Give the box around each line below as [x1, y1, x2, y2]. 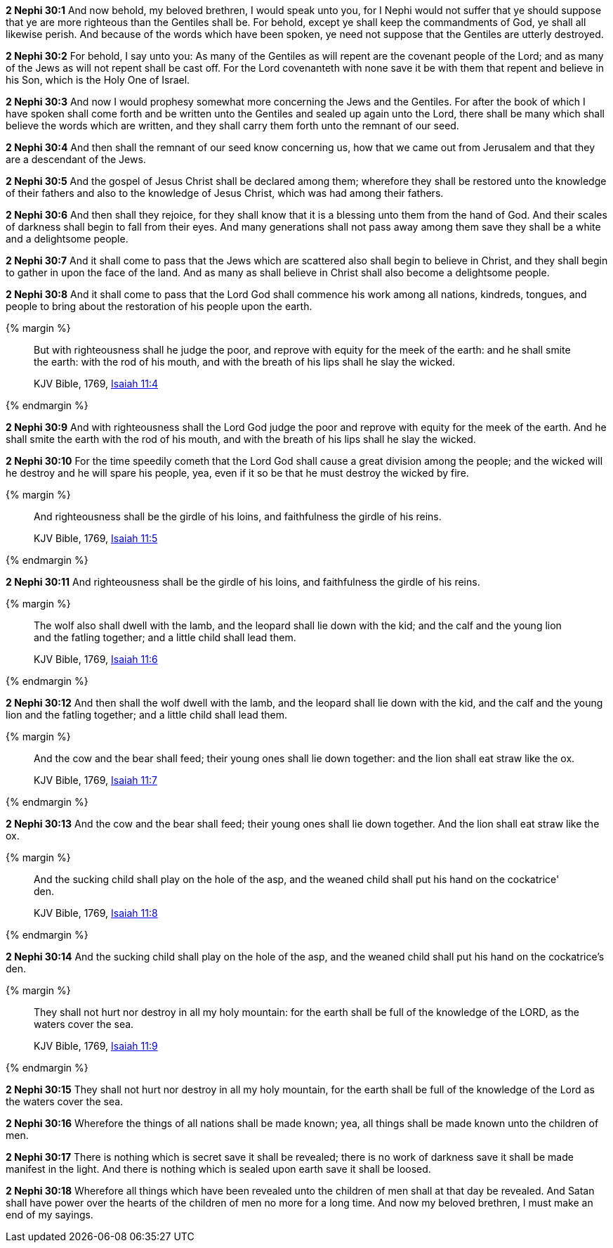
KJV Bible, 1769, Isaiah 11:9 [34, 1040, 158, 1052]
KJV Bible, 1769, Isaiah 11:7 [34, 774, 157, 786]
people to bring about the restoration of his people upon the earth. [6, 300, 312, 312]
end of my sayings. [6, 1209, 93, 1221]
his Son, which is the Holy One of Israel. [6, 74, 190, 86]
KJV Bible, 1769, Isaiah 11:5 [34, 532, 158, 544]
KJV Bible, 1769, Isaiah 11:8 [34, 907, 158, 919]
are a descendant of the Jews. [6, 153, 146, 165]
